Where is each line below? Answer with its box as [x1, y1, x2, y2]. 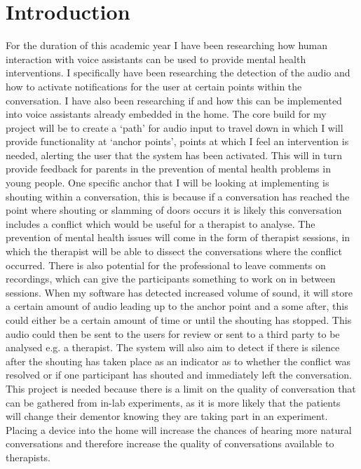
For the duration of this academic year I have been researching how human [6, 38, 328, 53]
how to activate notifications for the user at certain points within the [6, 79, 302, 93]
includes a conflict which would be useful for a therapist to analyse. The [6, 216, 315, 231]
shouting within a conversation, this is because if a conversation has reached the [6, 189, 350, 203]
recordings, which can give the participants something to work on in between [6, 271, 336, 286]
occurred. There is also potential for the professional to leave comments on [6, 257, 326, 272]
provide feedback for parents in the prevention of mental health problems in [6, 161, 331, 176]
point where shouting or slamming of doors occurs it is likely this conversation [6, 203, 342, 217]
